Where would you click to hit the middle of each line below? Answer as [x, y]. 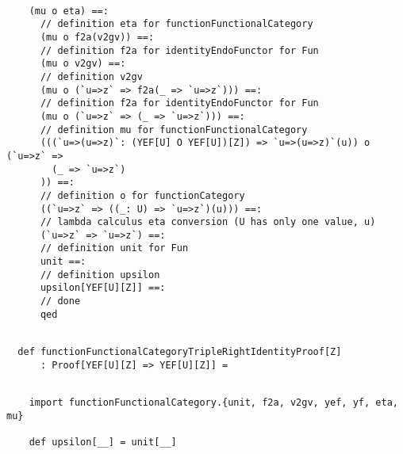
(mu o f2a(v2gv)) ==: [97, 37]
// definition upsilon [100, 275]
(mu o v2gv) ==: [83, 64]
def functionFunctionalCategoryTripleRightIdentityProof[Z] [180, 352]
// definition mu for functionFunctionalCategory [174, 130]
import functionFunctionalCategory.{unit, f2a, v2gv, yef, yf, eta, [213, 403]
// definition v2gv [91, 76]
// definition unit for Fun [114, 248]
